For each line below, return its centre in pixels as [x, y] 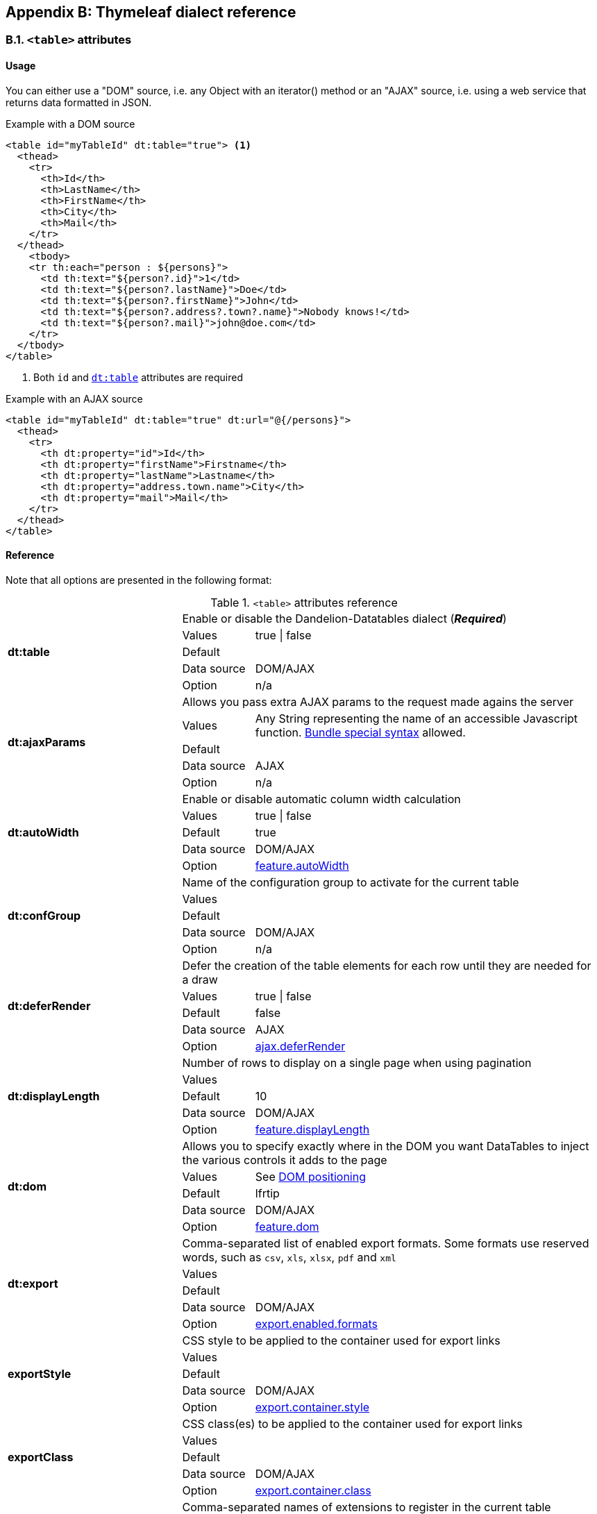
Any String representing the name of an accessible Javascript [417, 718]
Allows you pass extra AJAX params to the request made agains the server [378, 701]
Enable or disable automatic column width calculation [321, 799]
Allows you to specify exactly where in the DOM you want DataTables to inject [386, 1146]
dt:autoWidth [43, 832]
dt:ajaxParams [47, 742]
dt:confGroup [44, 915]
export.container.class [313, 1490]
